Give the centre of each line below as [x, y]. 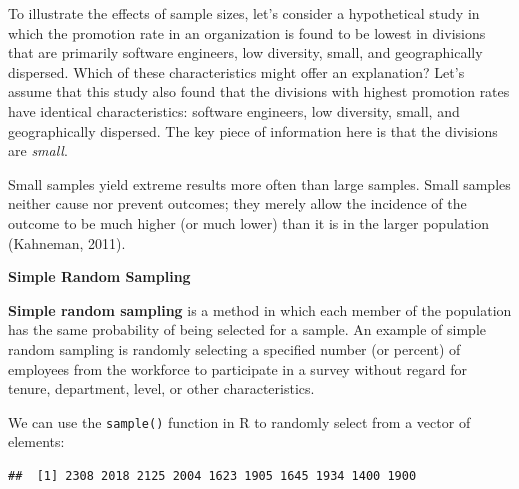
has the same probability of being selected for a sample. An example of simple [247, 329]
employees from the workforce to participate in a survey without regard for [237, 368]
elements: [36, 441]
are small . [38, 150]
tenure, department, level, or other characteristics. [161, 388]
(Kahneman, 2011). [67, 242]
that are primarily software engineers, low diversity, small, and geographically [245, 52]
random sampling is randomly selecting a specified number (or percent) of [234, 348]
